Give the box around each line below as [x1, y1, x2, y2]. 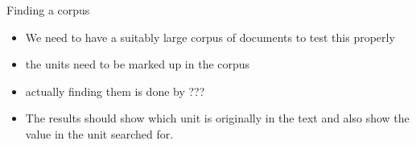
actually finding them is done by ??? [25, 82, 205, 99]
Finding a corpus [6, 2, 90, 18]
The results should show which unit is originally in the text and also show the [25, 110, 410, 126]
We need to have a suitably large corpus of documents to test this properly [25, 28, 395, 45]
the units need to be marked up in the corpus [25, 56, 250, 72]
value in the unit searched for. [25, 125, 174, 142]
